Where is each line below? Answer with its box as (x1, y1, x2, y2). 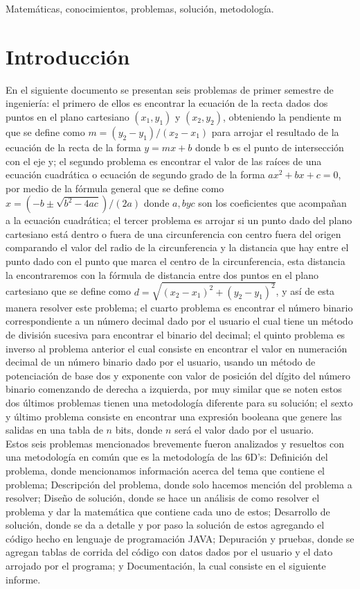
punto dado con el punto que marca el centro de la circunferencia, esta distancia (6, 254, 345, 268)
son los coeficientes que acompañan (198, 196, 347, 210)
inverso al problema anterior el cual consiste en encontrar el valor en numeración (6, 341, 348, 355)
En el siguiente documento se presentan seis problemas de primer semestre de (6, 82, 334, 96)
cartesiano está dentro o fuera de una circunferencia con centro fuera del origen (6, 226, 341, 241)
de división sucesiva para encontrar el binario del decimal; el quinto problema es (6, 327, 345, 341)
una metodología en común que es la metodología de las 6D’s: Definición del (6, 450, 328, 464)
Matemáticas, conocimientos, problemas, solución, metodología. (6, 1, 274, 15)
